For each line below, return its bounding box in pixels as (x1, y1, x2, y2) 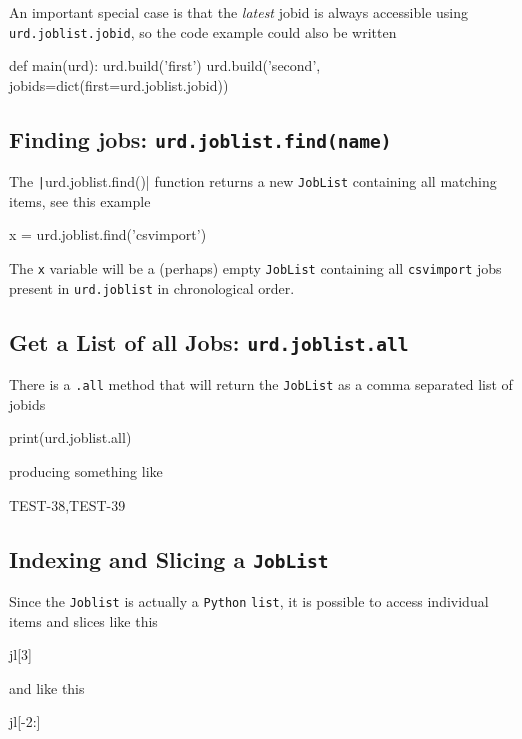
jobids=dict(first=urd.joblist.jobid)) (9, 74, 229, 95)
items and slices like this (9, 610, 158, 631)
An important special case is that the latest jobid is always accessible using (9, 2, 469, 22)
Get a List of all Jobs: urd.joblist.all (9, 326, 409, 357)
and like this (9, 677, 85, 698)
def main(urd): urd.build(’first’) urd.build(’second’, (9, 55, 321, 76)
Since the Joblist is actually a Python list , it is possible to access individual (9, 590, 489, 611)
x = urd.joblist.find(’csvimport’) (9, 224, 207, 245)
